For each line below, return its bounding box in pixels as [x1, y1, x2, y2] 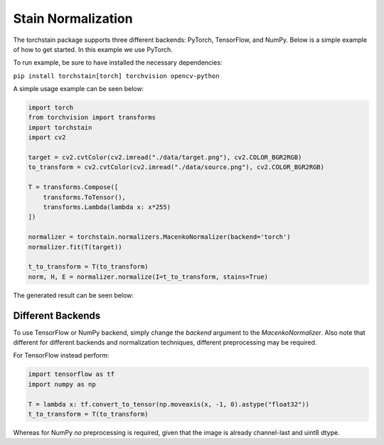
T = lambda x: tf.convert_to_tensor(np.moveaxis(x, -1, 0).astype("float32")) [28, 400, 309, 408]
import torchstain [28, 123, 92, 132]
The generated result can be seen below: [13, 291, 134, 299]
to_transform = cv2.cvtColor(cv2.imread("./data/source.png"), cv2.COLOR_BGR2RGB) [28, 163, 325, 171]
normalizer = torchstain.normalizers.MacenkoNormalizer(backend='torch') [28, 233, 291, 241]
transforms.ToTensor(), [43, 193, 126, 201]
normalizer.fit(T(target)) [28, 242, 122, 251]
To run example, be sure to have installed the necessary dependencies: [13, 58, 223, 67]
